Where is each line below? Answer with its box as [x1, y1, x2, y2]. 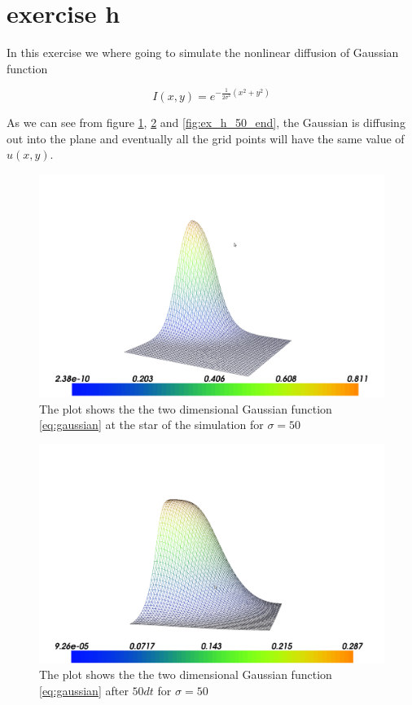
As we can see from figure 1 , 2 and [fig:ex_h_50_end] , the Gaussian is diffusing [7, 114, 405, 131]
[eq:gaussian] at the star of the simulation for [39, 416, 264, 433]
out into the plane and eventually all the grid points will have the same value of [7, 129, 405, 147]
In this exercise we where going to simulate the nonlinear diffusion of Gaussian [7, 44, 399, 61]
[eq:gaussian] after [39, 681, 129, 698]
